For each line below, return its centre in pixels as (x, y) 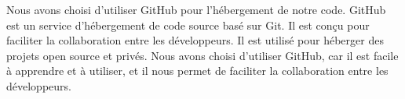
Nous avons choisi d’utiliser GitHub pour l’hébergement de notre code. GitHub (196, 9)
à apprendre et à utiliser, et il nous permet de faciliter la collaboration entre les (197, 71)
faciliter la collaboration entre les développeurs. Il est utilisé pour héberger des (195, 40)
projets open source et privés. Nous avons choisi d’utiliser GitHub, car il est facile (202, 55)
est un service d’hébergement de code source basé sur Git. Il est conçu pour (188, 25)
